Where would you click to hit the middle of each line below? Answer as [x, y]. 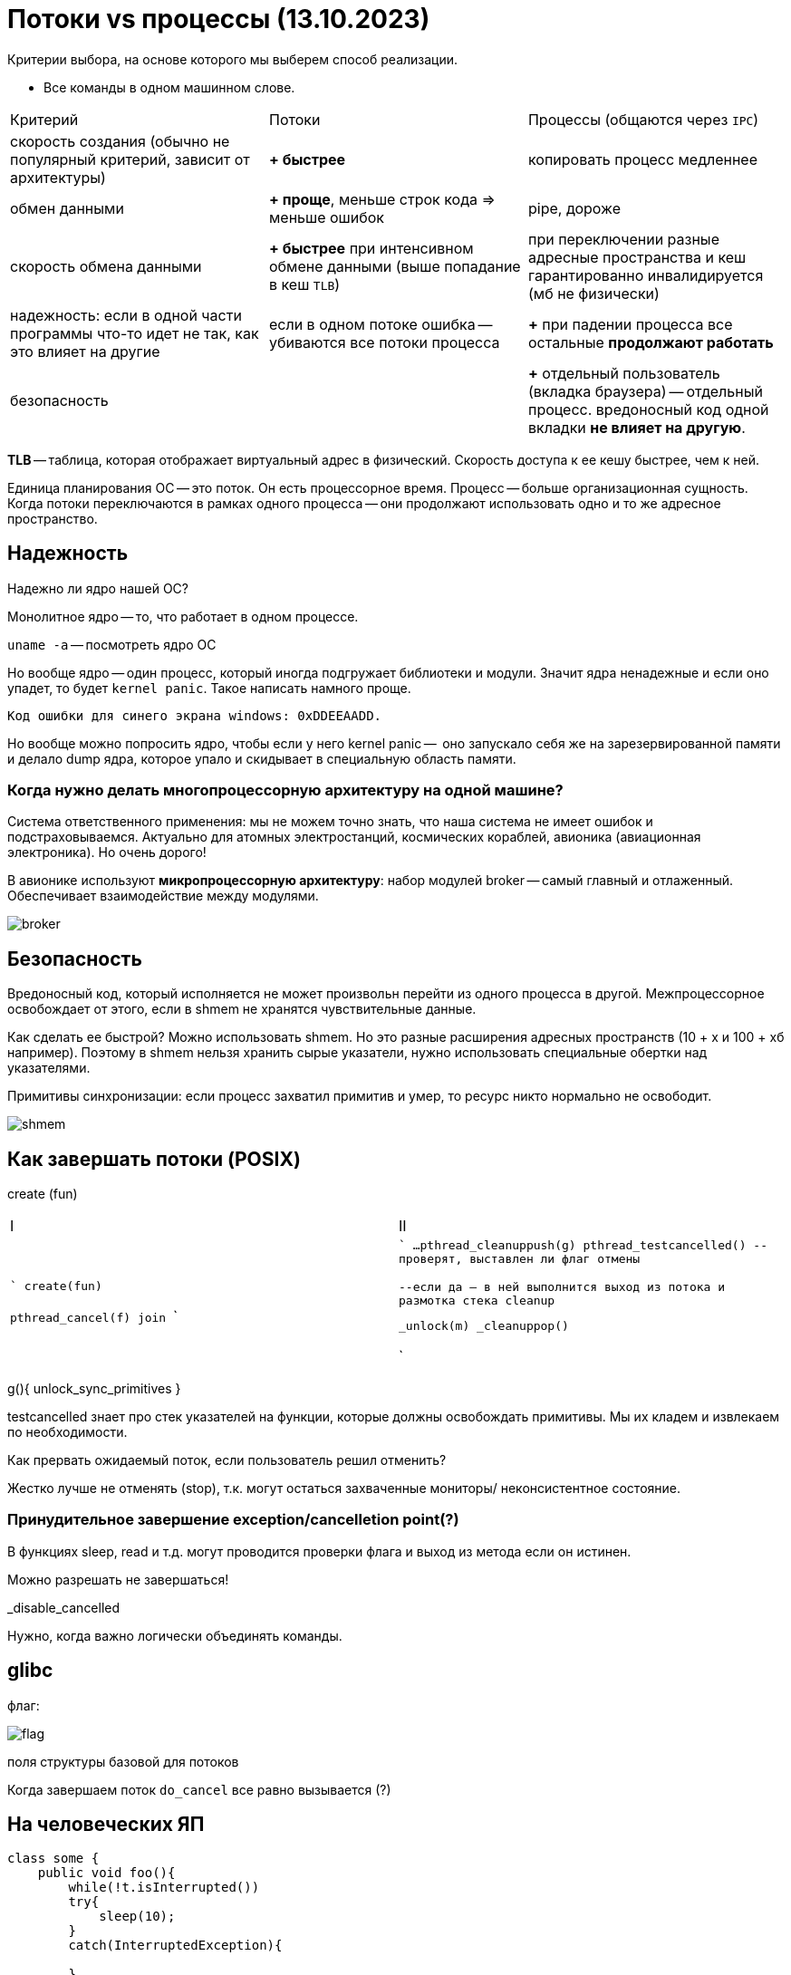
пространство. [53, 518]
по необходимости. [68, 1432]
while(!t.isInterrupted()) [164, 1888]
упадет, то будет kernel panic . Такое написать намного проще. [209, 688]
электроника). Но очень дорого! [107, 853]
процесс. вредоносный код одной [648, 409]
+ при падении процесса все [630, 324]
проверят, [431, 1259]
